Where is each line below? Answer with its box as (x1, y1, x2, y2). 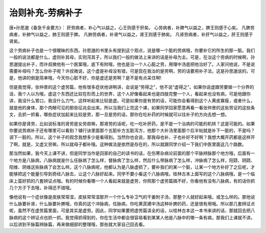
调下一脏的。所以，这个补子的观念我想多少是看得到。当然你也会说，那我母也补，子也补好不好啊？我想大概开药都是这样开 (9, 134, 255, 140)
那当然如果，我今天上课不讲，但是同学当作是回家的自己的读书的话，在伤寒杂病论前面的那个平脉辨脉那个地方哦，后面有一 (9, 150, 255, 156)
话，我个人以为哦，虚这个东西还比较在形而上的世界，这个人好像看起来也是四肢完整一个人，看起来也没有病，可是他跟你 (9, 91, 251, 97)
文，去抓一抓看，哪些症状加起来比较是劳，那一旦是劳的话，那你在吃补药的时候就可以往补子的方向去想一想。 (9, 111, 229, 118)
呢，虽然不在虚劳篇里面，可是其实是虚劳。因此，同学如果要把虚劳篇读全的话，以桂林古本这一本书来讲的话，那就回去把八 (9, 207, 255, 214)
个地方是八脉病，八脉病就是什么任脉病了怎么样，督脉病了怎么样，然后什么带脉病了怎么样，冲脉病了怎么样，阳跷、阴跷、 (9, 157, 255, 163)
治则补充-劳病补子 (9, 7, 83, 18)
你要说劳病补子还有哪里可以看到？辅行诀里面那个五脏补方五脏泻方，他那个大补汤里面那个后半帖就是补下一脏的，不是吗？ (9, 128, 255, 133)
